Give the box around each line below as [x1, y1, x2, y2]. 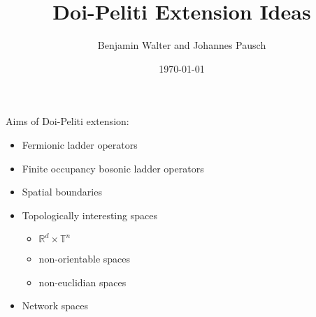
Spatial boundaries [22, 184, 102, 199]
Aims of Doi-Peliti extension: [6, 114, 129, 128]
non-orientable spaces [38, 251, 131, 266]
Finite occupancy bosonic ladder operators [22, 161, 204, 175]
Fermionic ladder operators [22, 137, 138, 152]
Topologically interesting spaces [22, 207, 157, 222]
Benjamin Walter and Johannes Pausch [97, 38, 266, 52]
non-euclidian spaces [38, 274, 127, 289]
